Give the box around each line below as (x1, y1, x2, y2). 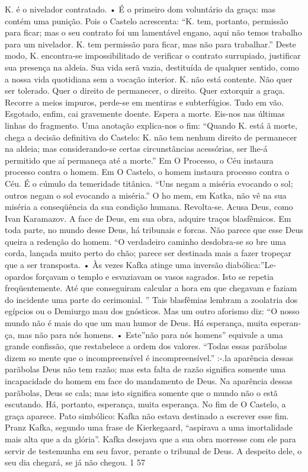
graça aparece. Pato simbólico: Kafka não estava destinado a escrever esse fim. (5, 409, 289, 422)
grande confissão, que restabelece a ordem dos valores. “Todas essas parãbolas (5, 340, 287, 352)
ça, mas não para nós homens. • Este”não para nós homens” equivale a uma (5, 328, 283, 340)
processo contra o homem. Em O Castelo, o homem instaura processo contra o (5, 165, 289, 178)
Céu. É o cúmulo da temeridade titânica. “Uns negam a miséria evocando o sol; (5, 177, 293, 189)
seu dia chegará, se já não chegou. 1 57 (5, 456, 145, 468)
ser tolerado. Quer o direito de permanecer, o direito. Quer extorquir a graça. (5, 84, 285, 97)
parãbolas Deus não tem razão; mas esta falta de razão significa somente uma (5, 363, 286, 375)
